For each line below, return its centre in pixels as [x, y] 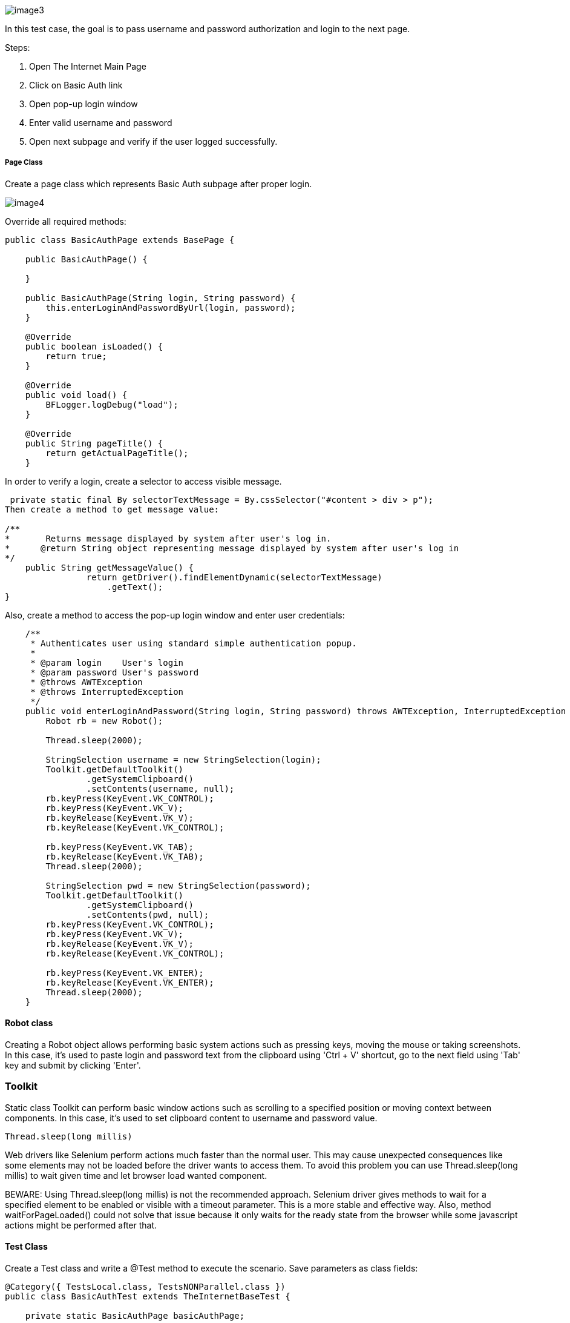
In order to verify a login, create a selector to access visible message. [143, 481]
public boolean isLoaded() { [94, 346]
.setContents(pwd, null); [148, 914]
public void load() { [76, 395]
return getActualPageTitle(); [117, 453]
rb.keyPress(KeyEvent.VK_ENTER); [125, 973]
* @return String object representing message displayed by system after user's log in [232, 548]
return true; [76, 356]
